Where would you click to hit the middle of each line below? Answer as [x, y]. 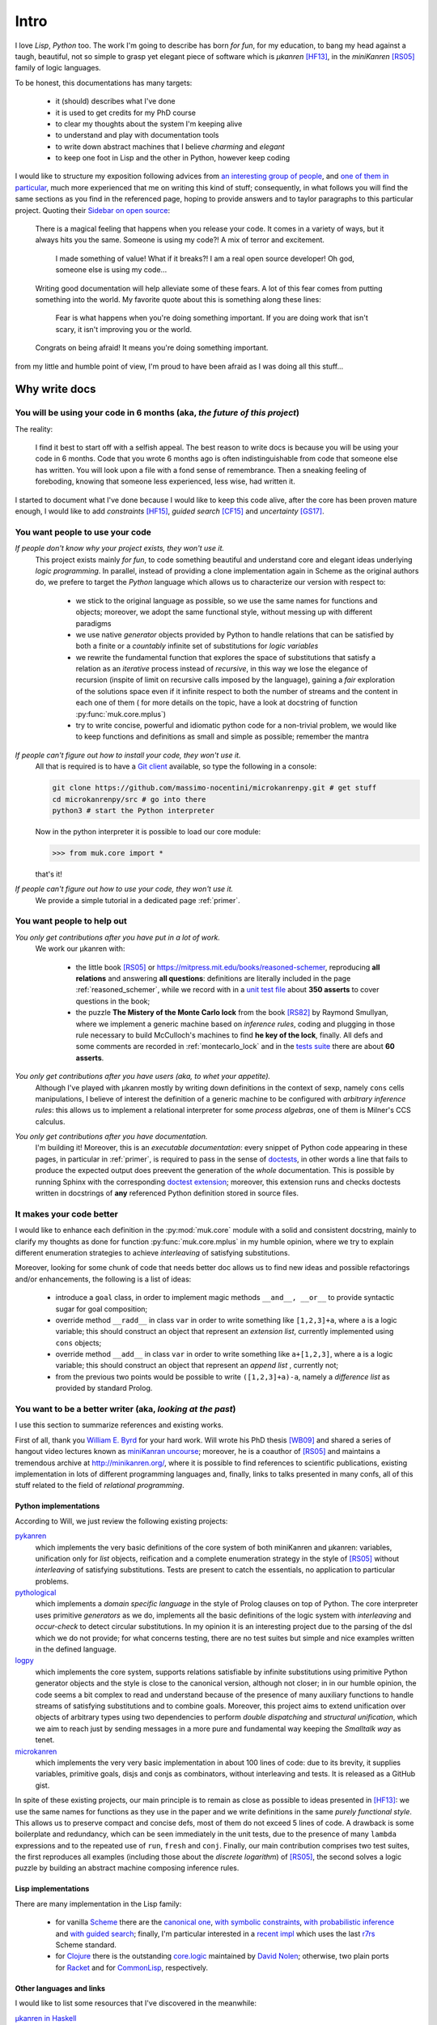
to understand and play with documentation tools [137, 135]
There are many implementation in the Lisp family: [98, 1904]
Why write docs [55, 389]
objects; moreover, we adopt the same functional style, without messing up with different [224, 612]
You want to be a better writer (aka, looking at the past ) [125, 1409]
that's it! [49, 874]
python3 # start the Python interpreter [133, 810]
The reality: [34, 428]
